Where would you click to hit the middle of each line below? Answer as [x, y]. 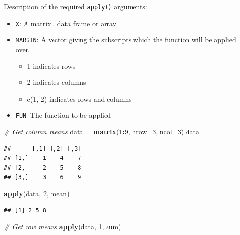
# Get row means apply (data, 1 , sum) [63, 226]
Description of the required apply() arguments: [76, 6]
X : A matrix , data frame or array [66, 23]
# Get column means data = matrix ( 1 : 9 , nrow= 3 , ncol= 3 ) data [102, 131]
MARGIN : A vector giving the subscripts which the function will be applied [126, 39]
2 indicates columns [57, 82]
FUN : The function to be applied [63, 115]
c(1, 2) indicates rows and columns [79, 98]
